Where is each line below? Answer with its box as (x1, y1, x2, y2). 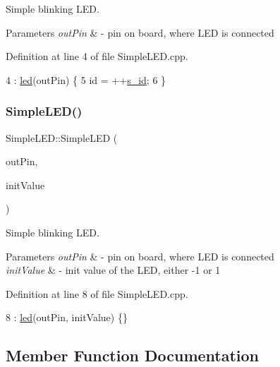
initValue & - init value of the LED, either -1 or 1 (6, 263, 221, 277)
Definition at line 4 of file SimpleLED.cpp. (6, 49, 188, 64)
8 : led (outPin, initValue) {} (6, 310, 128, 325)
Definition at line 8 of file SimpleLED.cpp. (6, 286, 188, 301)
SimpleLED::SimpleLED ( (6, 130, 118, 145)
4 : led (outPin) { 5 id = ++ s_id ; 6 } (6, 72, 166, 87)
